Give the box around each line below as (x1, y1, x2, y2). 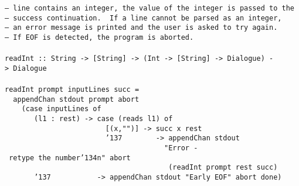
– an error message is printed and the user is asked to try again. (5, 23, 278, 32)
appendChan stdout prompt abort (13, 95, 140, 104)
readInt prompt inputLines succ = (5, 85, 140, 94)
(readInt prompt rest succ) (168, 163, 278, 172)
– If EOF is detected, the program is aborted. (5, 33, 194, 42)
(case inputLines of (21, 105, 101, 113)
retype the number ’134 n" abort (9, 153, 131, 162)
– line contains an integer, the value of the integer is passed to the (5, 4, 294, 12)
